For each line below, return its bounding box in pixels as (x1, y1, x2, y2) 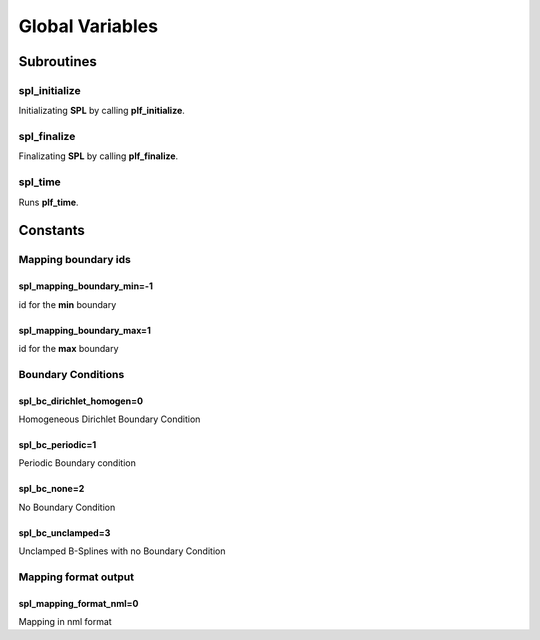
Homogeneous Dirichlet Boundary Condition (18, 413, 201, 425)
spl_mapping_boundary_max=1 (18, 324, 152, 336)
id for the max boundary (18, 342, 119, 354)
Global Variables (18, 15, 159, 37)
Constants (18, 222, 85, 239)
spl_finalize (18, 130, 76, 144)
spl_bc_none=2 (18, 483, 85, 495)
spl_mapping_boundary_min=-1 (18, 280, 154, 292)
